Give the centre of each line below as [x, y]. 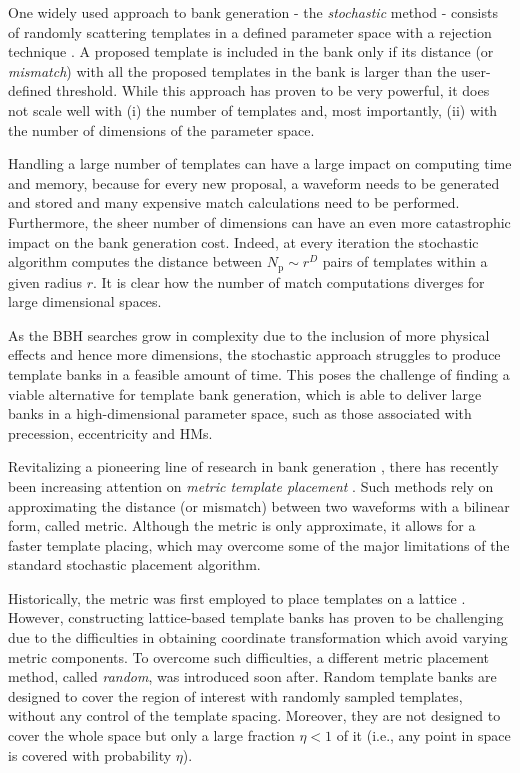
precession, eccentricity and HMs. [110, 432]
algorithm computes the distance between [135, 261]
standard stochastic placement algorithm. [134, 564]
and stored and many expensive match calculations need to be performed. [234, 202]
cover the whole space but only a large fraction [151, 735]
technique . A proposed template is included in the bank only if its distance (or [251, 51]
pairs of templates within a [405, 261]
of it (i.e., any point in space [423, 735]
